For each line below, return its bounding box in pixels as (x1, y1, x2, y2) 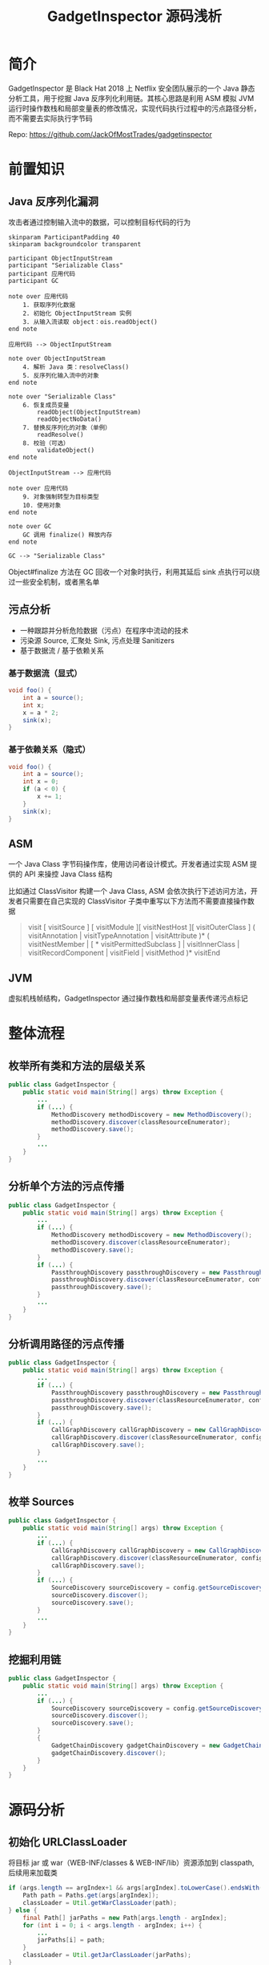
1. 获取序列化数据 (22, 301, 76, 309)
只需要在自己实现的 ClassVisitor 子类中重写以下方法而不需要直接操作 (22, 896, 248, 906)
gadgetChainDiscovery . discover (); (50, 1749, 167, 1757)
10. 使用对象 (22, 501, 62, 509)
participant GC (8, 277, 59, 285)
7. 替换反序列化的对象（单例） (22, 423, 111, 431)
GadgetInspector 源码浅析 (46, 7, 223, 26)
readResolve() (37, 431, 84, 439)
